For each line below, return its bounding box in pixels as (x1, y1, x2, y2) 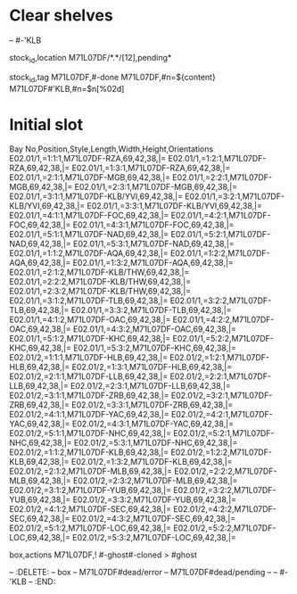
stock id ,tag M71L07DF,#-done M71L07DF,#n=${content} (9, 71, 216, 85)
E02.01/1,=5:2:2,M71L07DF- (172, 334, 274, 344)
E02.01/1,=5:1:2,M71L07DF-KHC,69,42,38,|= (9, 334, 171, 344)
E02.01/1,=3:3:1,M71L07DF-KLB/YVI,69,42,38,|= (87, 201, 263, 211)
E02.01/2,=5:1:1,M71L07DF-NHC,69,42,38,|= (9, 428, 172, 439)
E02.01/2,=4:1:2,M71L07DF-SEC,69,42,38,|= (9, 504, 172, 515)
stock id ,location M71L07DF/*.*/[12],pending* (9, 52, 172, 65)
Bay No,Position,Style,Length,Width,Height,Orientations (9, 144, 214, 154)
